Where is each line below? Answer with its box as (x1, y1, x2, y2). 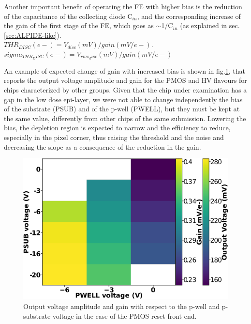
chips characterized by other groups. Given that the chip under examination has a (4, 85, 247, 95)
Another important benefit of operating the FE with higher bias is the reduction (4, 1, 242, 11)
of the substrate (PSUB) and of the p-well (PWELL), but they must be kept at (4, 104, 240, 114)
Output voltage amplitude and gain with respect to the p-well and (23, 301, 220, 311)
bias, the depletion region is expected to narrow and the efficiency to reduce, (4, 123, 231, 133)
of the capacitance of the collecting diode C (4, 11, 133, 21)
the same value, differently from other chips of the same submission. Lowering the (4, 113, 246, 123)
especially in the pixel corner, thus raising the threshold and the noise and (4, 132, 224, 142)
